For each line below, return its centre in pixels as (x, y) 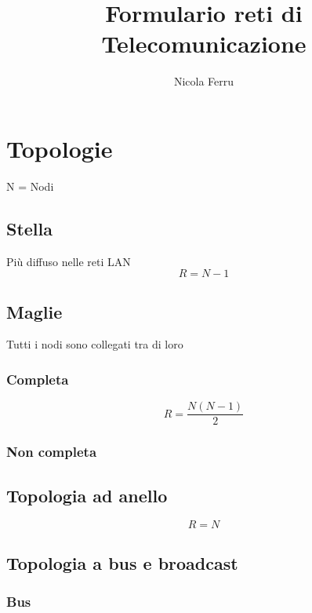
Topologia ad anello (87, 495)
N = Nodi (30, 186)
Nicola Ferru (204, 81)
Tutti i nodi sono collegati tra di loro (95, 344)
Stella (30, 228)
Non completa (52, 452)
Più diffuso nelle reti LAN (69, 261)
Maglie (34, 311)
